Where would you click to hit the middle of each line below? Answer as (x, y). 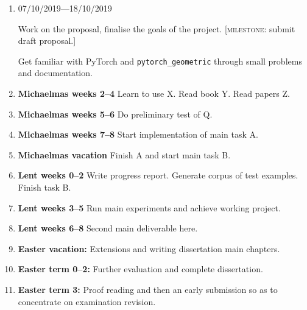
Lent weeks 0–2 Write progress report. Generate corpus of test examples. (158, 175)
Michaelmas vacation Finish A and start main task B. (124, 154)
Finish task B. (44, 187)
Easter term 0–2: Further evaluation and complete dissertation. (140, 269)
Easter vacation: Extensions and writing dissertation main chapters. (149, 248)
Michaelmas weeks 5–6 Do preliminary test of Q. (115, 114)
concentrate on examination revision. (87, 301)
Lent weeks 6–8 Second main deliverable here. (108, 228)
